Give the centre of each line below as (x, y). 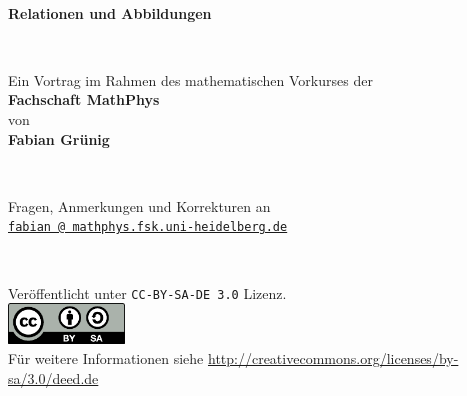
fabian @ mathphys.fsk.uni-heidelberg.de (148, 227)
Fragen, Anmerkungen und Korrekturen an (139, 205)
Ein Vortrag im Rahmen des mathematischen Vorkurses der (190, 79)
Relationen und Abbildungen (110, 12)
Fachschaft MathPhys (84, 99)
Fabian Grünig (59, 138)
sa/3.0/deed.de (53, 377)
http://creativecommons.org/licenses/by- (333, 358)
